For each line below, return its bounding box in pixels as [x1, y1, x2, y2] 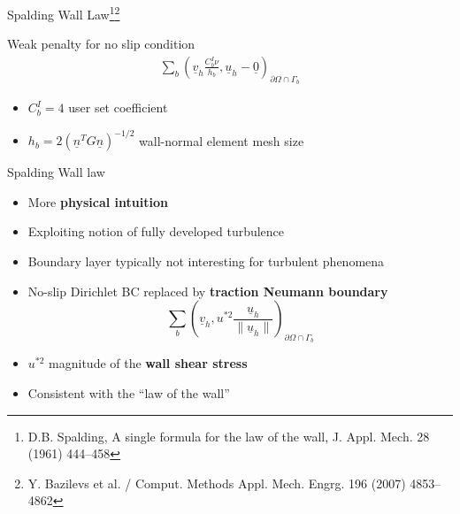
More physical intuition [27, 192, 168, 211]
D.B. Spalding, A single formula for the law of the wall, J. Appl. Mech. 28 [27, 426, 430, 445]
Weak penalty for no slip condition [7, 35, 195, 53]
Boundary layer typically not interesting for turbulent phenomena [27, 251, 385, 270]
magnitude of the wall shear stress [49, 354, 248, 372]
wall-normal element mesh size [139, 131, 304, 150]
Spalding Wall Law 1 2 [7, 3, 120, 23]
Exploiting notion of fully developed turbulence [27, 222, 285, 241]
